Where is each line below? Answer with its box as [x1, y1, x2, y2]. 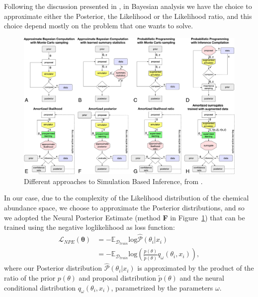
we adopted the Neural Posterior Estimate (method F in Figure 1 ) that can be [4, 212, 245, 222]
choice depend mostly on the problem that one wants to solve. [4, 20, 193, 31]
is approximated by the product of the [137, 263, 254, 273]
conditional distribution [4, 282, 76, 293]
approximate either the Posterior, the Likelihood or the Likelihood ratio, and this [4, 10, 252, 21]
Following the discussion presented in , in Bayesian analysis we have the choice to [4, 1, 252, 11]
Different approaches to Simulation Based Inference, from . [24, 176, 203, 186]
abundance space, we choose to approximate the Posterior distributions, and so [4, 202, 245, 213]
